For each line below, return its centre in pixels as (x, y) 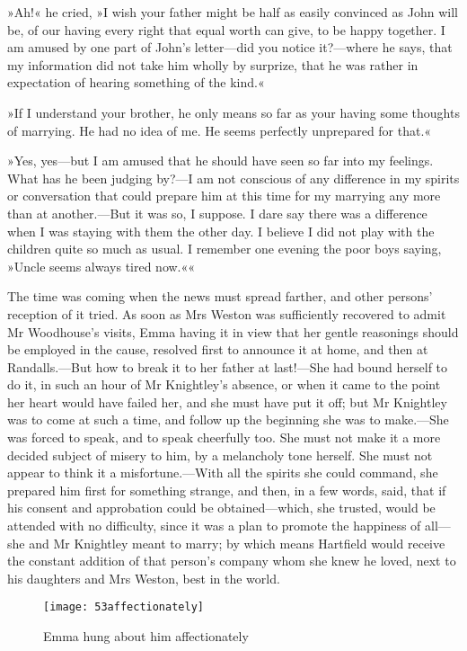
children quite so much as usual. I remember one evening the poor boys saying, (225, 249)
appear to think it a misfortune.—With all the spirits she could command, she (223, 473)
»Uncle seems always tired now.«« (101, 266)
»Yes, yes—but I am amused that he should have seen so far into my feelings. (220, 161)
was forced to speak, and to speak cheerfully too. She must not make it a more (224, 437)
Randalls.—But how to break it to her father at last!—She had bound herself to (228, 366)
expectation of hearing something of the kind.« (136, 82)
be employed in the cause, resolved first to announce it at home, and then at (218, 349)
